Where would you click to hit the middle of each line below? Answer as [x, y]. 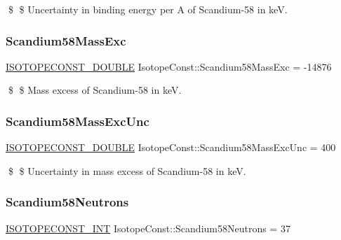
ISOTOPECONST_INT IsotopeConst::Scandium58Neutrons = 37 [148, 228]
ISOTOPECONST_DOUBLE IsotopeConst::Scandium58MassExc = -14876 [169, 66]
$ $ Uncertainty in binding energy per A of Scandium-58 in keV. [148, 9]
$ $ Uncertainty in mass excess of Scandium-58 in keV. [127, 170]
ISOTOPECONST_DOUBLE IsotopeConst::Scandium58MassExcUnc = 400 [171, 147]
